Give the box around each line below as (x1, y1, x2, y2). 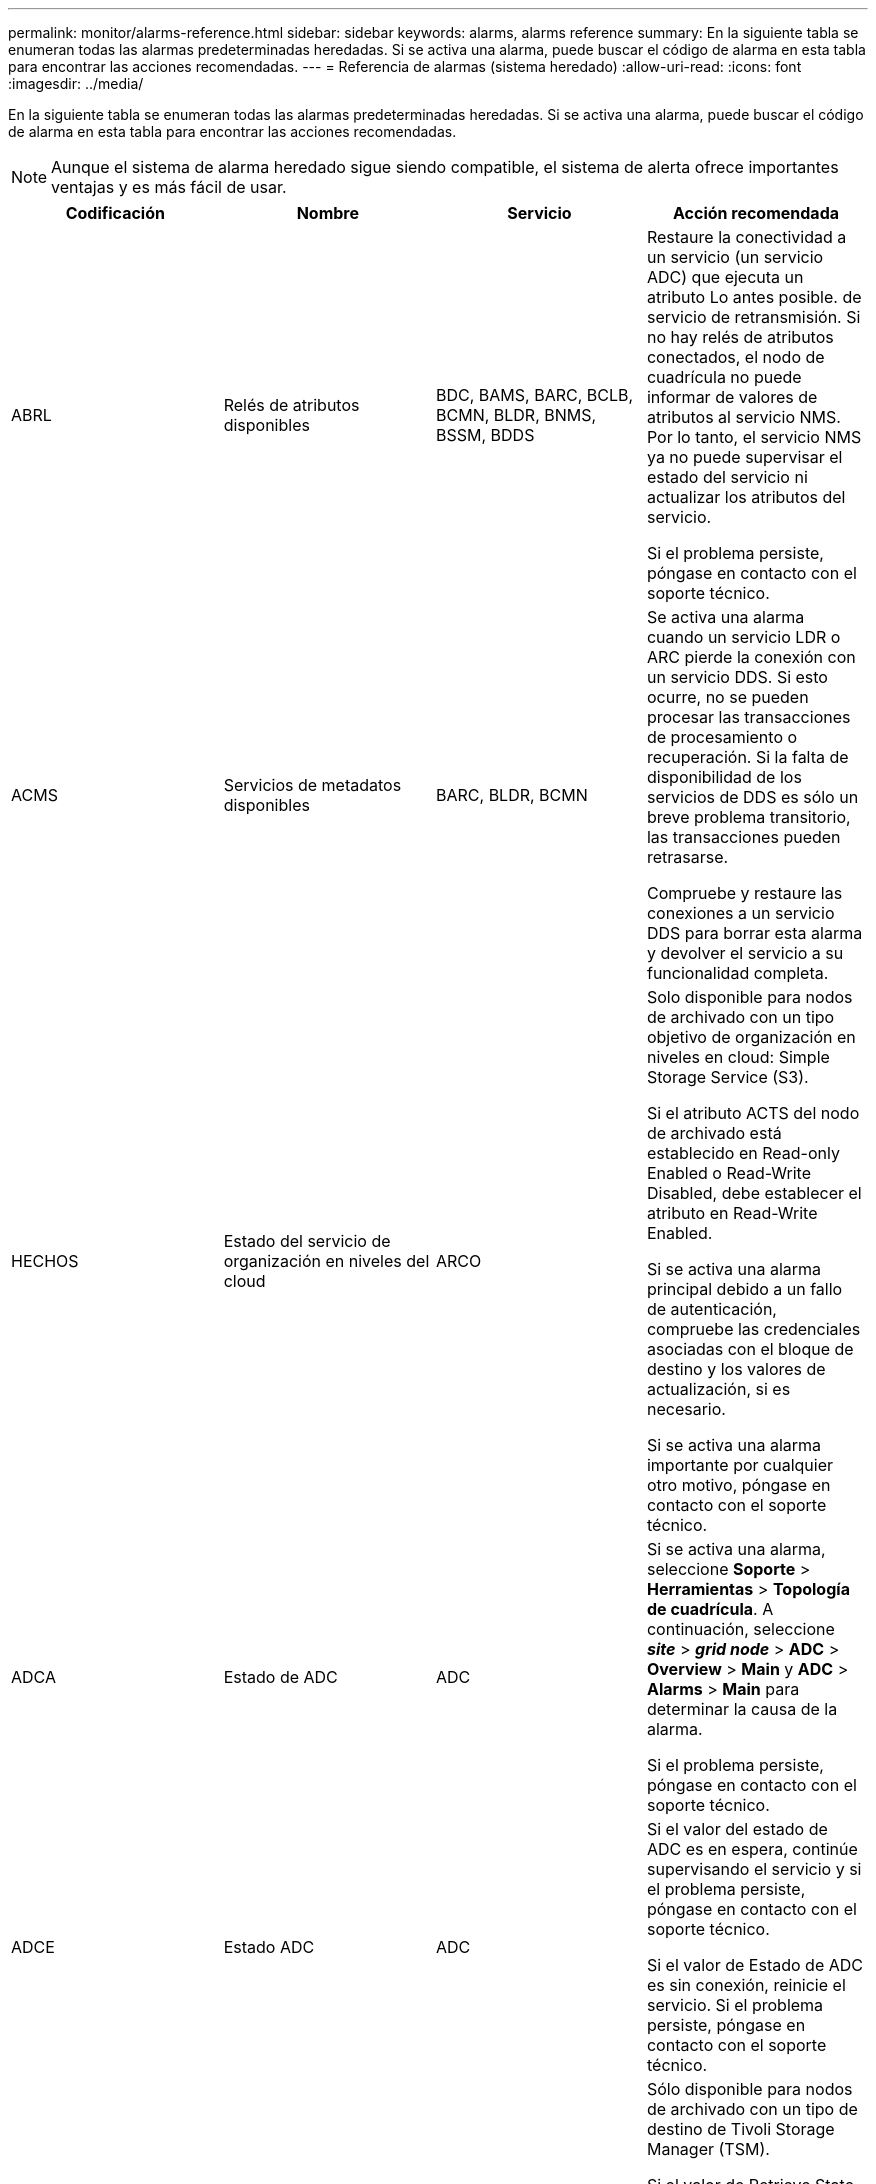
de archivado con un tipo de (646, 2099, 858, 2119)
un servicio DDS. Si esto (646, 667, 828, 687)
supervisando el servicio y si (646, 1859, 862, 1879)
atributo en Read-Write (646, 1203, 818, 1223)
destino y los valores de (646, 1359, 826, 1379)
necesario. (646, 1399, 726, 1419)
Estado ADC (223, 1937, 315, 1957)
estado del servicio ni (646, 467, 808, 487)
